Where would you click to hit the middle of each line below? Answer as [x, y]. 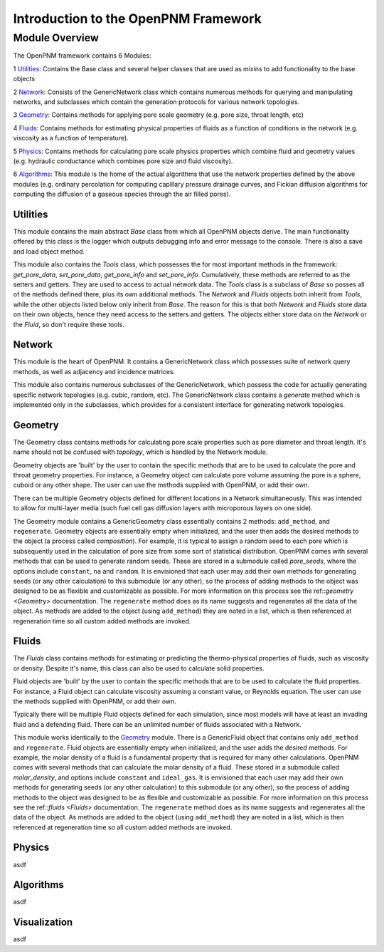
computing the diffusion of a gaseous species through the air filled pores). [122, 194]
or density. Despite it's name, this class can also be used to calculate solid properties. [139, 668]
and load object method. [49, 251]
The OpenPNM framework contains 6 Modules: [82, 56]
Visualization [43, 922]
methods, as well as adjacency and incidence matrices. [94, 371]
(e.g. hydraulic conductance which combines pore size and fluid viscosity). [123, 161]
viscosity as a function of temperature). [71, 138]
